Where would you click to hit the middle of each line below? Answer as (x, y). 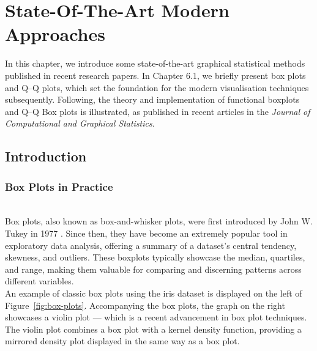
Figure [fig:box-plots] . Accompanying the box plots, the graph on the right (145, 305)
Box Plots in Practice (59, 186)
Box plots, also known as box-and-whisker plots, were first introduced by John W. (159, 221)
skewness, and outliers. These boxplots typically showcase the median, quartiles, (155, 257)
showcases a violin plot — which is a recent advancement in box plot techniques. (156, 317)
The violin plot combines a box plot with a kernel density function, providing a (153, 329)
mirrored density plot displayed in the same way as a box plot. (122, 341)
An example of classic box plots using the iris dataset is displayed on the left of (154, 293)
